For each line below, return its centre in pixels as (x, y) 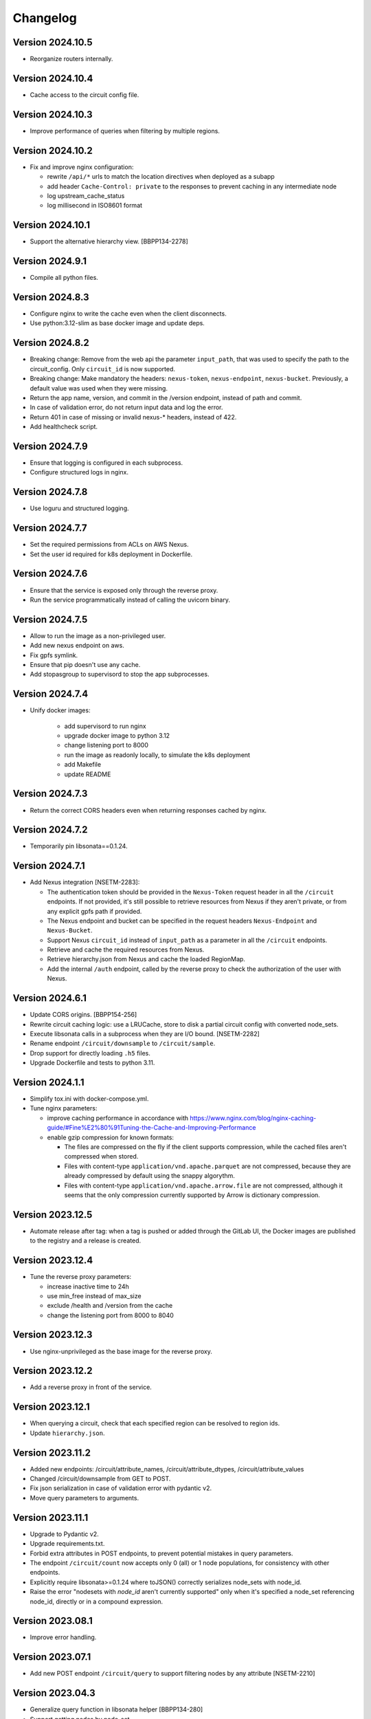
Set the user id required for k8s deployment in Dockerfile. (111, 554)
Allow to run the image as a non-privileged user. (98, 635)
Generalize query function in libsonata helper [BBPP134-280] (116, 1709)
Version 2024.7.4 (50, 694)
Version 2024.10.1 (52, 225)
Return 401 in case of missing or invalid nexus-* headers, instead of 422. (133, 417)
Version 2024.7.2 (50, 830)
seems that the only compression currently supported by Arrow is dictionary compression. (192, 1195)
